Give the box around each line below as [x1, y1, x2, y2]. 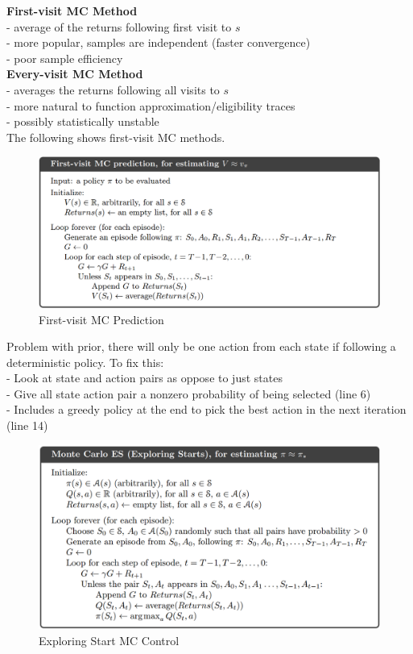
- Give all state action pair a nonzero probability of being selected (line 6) [6, 385, 371, 402]
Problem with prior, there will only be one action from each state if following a [6, 338, 396, 355]
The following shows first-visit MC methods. [6, 128, 225, 145]
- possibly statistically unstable [6, 113, 159, 130]
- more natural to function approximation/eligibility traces [6, 97, 295, 114]
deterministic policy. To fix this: [6, 353, 164, 370]
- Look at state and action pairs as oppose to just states [6, 369, 283, 386]
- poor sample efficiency [6, 49, 123, 66]
